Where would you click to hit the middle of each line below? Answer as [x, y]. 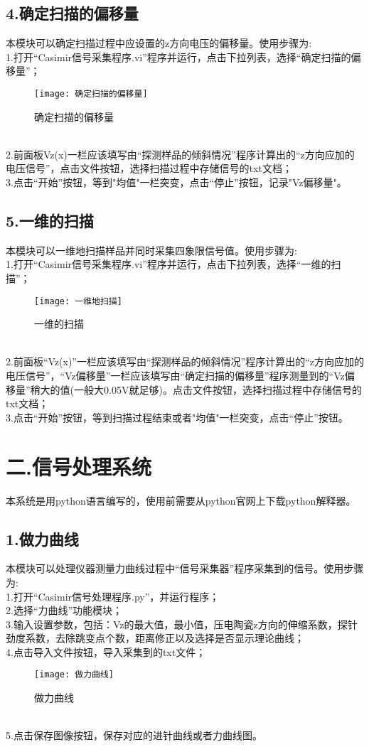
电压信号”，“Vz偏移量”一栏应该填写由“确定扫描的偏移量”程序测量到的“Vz [175, 376]
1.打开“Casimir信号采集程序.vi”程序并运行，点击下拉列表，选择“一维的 [169, 264]
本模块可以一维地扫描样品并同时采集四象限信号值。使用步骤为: [151, 250]
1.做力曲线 [42, 538]
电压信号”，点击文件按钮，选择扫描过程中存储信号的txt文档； [149, 168]
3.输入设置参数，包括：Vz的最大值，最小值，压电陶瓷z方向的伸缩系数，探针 [182, 624]
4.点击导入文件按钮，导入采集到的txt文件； [106, 651]
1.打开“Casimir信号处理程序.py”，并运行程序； [113, 596]
